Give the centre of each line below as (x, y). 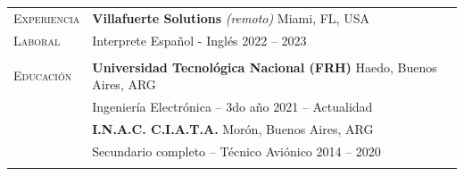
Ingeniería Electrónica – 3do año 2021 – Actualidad (232, 107)
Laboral (37, 40)
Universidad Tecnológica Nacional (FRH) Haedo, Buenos (265, 67)
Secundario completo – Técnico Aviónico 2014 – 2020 (236, 151)
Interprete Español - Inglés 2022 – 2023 (199, 40)
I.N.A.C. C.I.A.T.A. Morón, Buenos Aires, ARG (233, 128)
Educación (43, 75)
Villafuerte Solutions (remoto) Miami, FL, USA (231, 17)
